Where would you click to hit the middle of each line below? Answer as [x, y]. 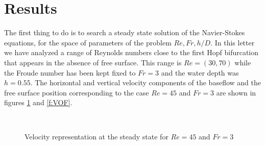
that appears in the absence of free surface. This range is [93, 62]
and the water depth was [200, 72]
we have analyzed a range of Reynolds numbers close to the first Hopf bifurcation [131, 52]
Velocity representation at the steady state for [97, 137]
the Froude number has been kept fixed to [70, 72]
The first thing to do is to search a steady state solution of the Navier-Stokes [125, 32]
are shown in [236, 92]
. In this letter [233, 42]
